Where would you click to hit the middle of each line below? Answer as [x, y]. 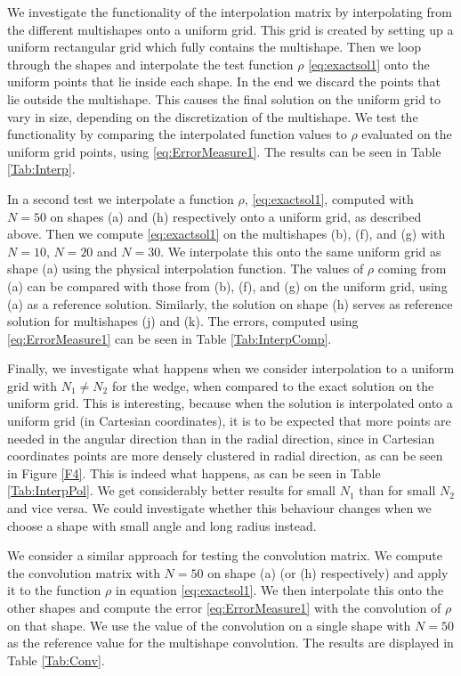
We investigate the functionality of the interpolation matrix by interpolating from [230, 12]
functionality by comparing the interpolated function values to [177, 134]
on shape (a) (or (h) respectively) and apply [328, 572]
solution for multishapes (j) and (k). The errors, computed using [183, 321]
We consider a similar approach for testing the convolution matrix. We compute [225, 555]
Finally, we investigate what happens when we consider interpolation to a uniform [231, 368]
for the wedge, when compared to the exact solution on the [273, 385]
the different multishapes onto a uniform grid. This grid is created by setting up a [230, 29]
